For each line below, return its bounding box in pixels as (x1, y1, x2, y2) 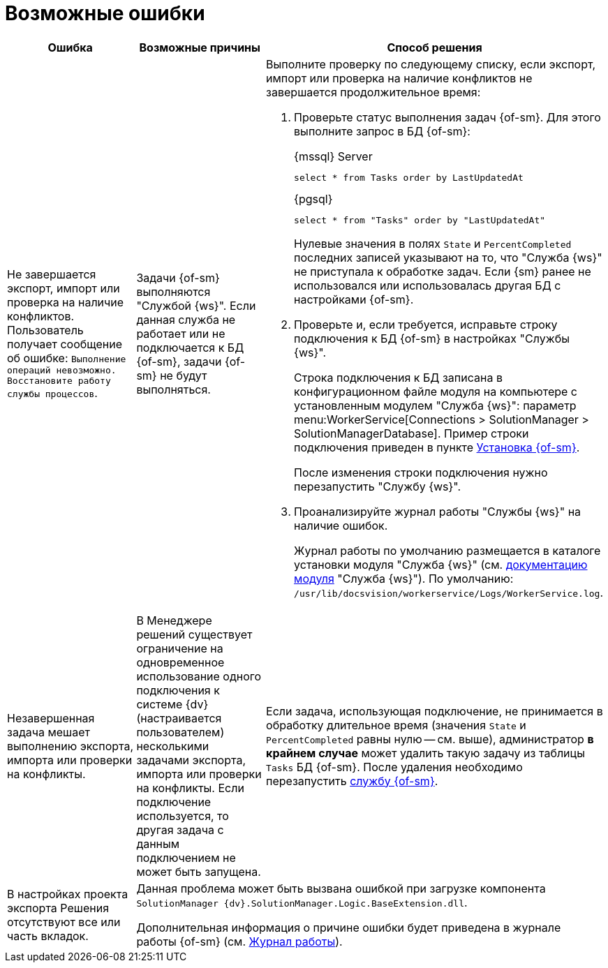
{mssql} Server (294, 149, 373, 163)
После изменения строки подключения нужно (294, 465, 548, 479)
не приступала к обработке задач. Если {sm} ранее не (294, 264, 591, 278)
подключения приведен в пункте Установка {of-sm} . (294, 440, 580, 454)
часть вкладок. (7, 928, 89, 943)
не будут (160, 368, 207, 383)
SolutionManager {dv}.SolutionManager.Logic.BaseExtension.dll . (136, 895, 468, 909)
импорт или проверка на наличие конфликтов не (266, 70, 533, 85)
